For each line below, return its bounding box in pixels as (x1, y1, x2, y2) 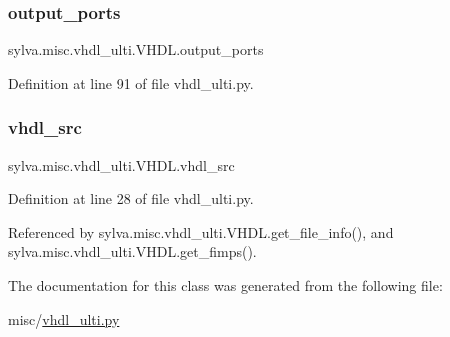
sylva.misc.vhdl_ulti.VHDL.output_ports (8, 39, 264, 60)
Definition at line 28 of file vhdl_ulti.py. (8, 188, 254, 209)
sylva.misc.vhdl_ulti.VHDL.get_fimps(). (8, 241, 257, 262)
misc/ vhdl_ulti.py (8, 308, 120, 329)
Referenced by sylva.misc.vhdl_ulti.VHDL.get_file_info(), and (8, 221, 394, 242)
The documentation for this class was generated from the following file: (8, 275, 443, 295)
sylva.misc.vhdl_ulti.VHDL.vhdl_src (8, 154, 235, 175)
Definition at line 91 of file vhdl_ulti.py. (8, 72, 254, 93)
